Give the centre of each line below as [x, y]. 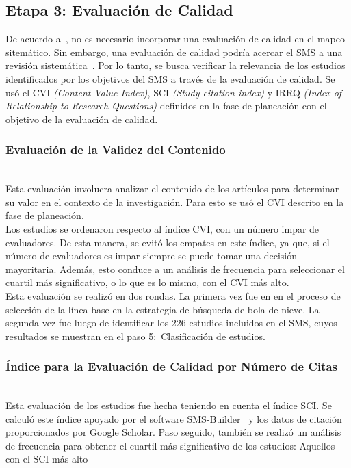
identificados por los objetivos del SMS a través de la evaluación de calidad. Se [170, 78]
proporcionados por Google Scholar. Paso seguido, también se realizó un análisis [173, 432]
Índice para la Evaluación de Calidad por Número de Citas [171, 366]
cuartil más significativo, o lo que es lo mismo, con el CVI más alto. [147, 282]
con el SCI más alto [47, 459]
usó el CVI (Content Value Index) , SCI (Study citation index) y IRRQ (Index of [174, 92]
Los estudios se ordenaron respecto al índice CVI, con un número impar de [162, 228]
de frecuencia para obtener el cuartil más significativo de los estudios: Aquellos [170, 445]
